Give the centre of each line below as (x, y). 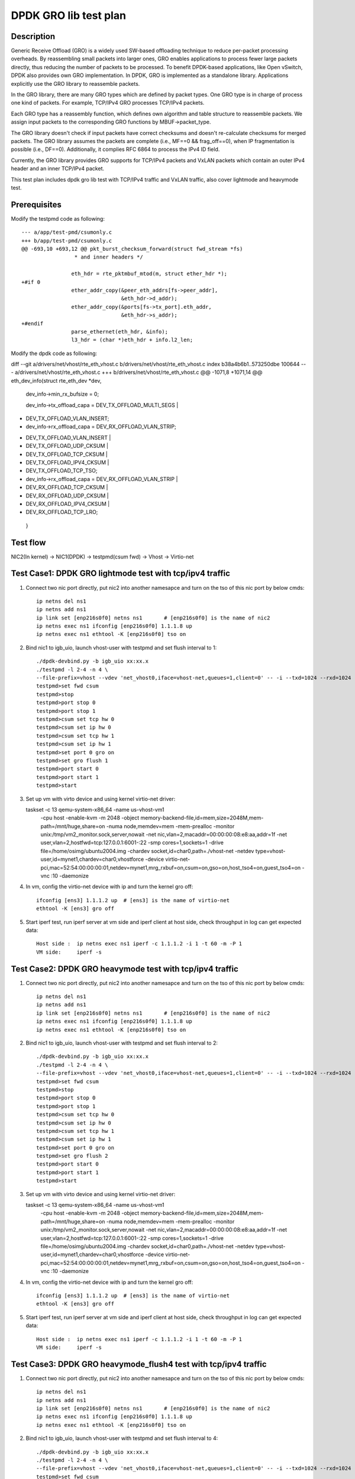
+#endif (33, 323)
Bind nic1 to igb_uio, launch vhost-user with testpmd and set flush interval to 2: (122, 1043)
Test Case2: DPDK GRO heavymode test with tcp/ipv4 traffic (125, 969)
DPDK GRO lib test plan (69, 15)
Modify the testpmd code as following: (58, 218)
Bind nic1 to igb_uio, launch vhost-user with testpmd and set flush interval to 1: (121, 647)
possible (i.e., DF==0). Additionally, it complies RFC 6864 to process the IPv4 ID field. (115, 149)
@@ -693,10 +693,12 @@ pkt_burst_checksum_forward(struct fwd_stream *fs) (132, 249)
